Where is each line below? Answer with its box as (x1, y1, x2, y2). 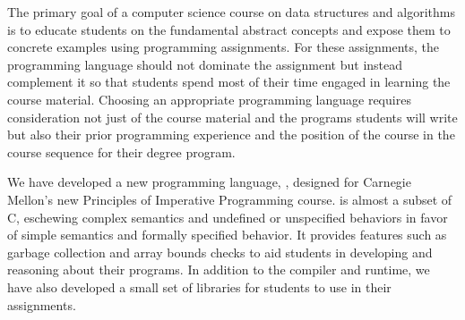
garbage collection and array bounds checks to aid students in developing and (7, 242, 433, 261)
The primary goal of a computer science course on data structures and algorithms (7, 3, 455, 21)
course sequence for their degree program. (7, 142, 236, 161)
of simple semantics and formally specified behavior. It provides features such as (7, 225, 447, 244)
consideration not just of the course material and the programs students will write (7, 107, 458, 126)
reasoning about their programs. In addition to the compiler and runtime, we (7, 260, 430, 279)
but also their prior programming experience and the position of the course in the (7, 125, 455, 144)
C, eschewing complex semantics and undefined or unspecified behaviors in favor (7, 207, 448, 226)
